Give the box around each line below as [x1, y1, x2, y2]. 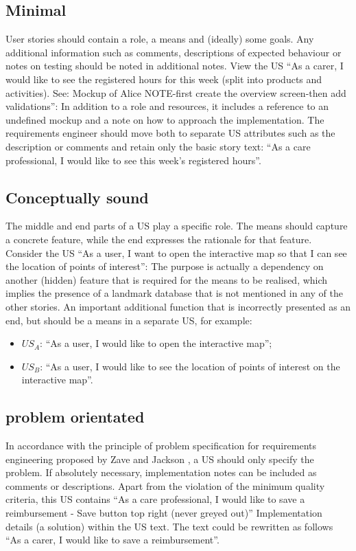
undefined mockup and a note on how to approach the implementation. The [5, 112, 324, 126]
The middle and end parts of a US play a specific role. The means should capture [5, 218, 348, 233]
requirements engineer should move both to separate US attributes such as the [5, 126, 335, 140]
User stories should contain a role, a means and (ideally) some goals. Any [5, 32, 314, 46]
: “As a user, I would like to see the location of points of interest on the [40, 359, 340, 373]
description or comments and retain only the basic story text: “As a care [5, 139, 311, 153]
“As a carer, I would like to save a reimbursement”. [5, 532, 219, 547]
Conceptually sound [5, 186, 149, 207]
